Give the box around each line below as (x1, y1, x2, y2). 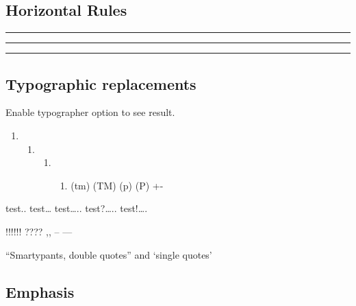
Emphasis (5, 281, 75, 302)
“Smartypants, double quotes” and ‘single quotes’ (5, 247, 212, 261)
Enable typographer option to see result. (5, 105, 175, 119)
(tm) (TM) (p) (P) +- (71, 178, 164, 192)
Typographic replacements (5, 73, 196, 94)
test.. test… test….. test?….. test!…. (5, 201, 148, 215)
